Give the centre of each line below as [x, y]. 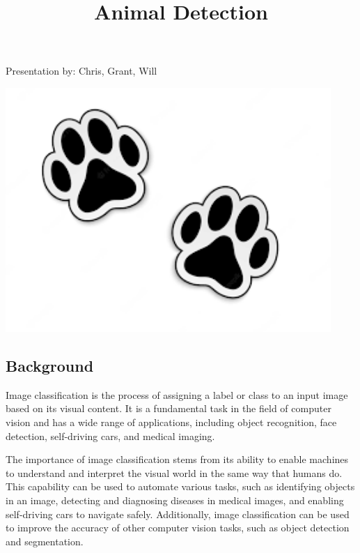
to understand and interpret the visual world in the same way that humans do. [174, 472]
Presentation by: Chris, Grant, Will [81, 71]
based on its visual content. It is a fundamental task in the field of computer [169, 408]
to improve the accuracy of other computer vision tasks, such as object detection [178, 528]
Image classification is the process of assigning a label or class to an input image [177, 394]
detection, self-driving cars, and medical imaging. [110, 435]
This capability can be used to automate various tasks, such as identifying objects [180, 486]
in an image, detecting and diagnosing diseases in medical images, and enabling [175, 500]
